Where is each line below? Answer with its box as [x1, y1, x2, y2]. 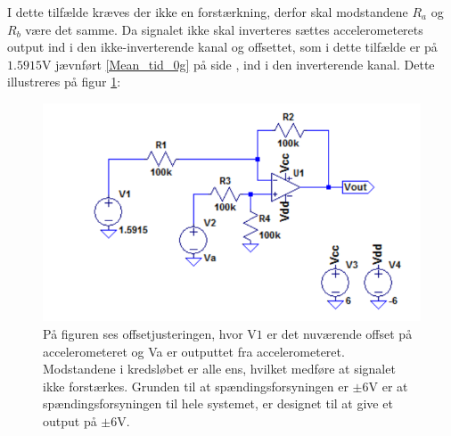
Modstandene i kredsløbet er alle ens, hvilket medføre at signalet [43, 359, 396, 378]
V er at [368, 376, 408, 395]
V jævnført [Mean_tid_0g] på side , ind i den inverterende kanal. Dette [41, 54, 435, 73]
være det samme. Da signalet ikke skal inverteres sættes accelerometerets [25, 20, 423, 38]
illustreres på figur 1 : [7, 72, 121, 91]
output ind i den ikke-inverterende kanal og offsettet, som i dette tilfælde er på [7, 37, 438, 56]
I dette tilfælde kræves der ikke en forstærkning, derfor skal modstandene [7, 3, 408, 21]
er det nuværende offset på [266, 325, 413, 342]
